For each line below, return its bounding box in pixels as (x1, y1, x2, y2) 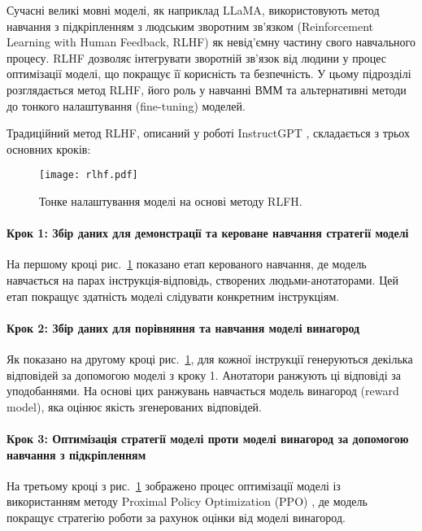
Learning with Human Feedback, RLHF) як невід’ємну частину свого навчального (7, 33, 415, 50)
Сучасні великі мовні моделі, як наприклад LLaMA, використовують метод (7, 2, 380, 18)
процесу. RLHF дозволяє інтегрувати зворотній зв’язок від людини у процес (7, 49, 386, 66)
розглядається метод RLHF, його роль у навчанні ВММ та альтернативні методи (7, 81, 407, 98)
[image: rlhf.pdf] (39, 169, 138, 181)
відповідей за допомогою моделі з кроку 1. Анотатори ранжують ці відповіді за (7, 366, 401, 383)
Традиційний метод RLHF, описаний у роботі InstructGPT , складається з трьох (7, 124, 410, 141)
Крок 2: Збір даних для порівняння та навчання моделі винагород (7, 319, 360, 336)
